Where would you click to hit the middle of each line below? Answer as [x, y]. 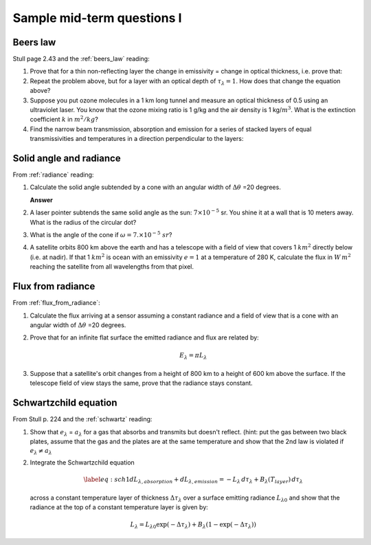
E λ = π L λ [193, 356]
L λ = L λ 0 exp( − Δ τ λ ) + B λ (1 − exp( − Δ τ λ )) [193, 525]
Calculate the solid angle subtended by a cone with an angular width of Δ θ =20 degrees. [155, 187]
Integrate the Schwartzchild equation [82, 463]
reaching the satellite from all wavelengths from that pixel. [112, 267]
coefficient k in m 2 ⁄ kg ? [64, 119]
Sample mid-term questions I [97, 18]
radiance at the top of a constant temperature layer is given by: [119, 507]
